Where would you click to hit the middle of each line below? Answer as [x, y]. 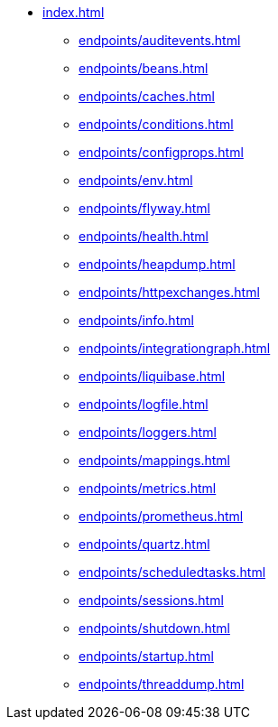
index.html [74, 12]
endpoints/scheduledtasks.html [172, 572]
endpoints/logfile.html [144, 404]
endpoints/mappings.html [154, 460]
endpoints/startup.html [146, 656]
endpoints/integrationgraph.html [175, 348]
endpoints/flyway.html [144, 208]
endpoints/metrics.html [148, 488]
